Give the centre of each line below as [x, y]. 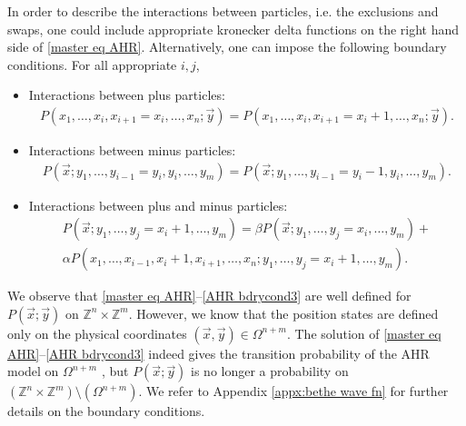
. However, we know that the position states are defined [283, 313]
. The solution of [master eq [364, 333]
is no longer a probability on [270, 371]
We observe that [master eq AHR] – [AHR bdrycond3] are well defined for [209, 296]
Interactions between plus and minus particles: [158, 205]
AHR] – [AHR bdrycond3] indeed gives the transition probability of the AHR [218, 353]
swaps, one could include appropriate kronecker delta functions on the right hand [233, 29]
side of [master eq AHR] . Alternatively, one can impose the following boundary [227, 47]
